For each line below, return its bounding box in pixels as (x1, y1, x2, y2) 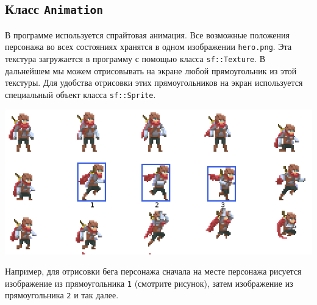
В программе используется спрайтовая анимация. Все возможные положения (5, 28, 290, 41)
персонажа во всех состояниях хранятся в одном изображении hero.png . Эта (5, 40, 292, 53)
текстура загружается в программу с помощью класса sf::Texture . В (5, 52, 266, 65)
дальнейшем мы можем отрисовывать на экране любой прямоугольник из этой (5, 64, 297, 77)
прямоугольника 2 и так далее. (5, 289, 119, 301)
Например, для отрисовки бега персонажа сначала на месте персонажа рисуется (5, 265, 302, 278)
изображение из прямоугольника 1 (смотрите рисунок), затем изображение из (5, 276, 293, 289)
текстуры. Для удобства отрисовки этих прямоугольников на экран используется (5, 76, 303, 89)
